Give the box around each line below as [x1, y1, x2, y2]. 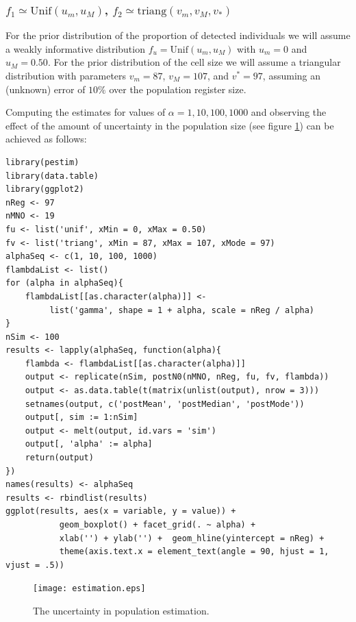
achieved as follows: [5, 132, 87, 146]
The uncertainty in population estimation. [33, 604, 209, 618]
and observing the [251, 105, 327, 119]
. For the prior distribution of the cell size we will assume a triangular [47, 55, 341, 69]
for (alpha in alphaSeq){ [5, 278, 123, 288]
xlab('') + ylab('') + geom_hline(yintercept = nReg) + [59, 533, 325, 543]
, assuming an [262, 69, 320, 82]
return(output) [25, 453, 94, 463]
